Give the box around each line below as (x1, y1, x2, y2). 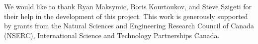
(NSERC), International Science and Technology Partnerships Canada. (4, 30, 220, 40)
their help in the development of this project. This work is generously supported (4, 11, 248, 21)
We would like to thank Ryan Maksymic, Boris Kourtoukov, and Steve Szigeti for (4, 1, 252, 11)
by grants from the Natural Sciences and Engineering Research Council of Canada (4, 21, 254, 31)
